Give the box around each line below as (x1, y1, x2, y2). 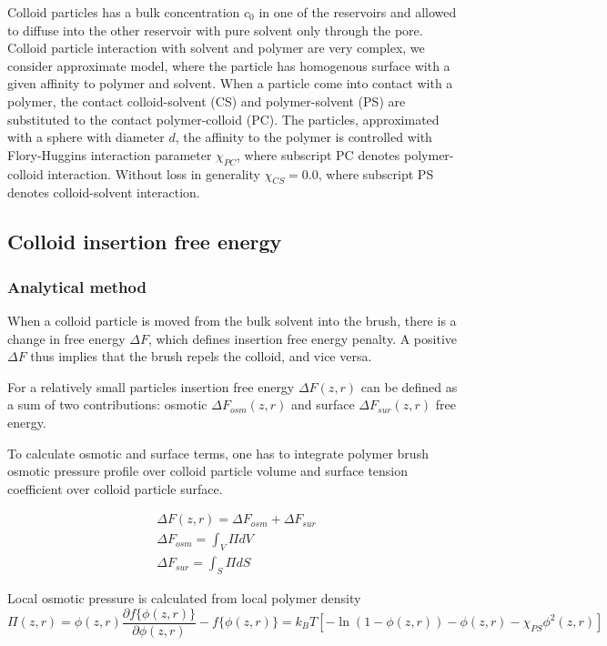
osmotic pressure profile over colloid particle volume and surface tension (7, 461, 409, 480)
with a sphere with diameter (7, 127, 165, 146)
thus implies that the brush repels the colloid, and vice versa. (30, 347, 372, 366)
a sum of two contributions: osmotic (7, 395, 207, 414)
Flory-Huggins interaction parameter (7, 145, 212, 164)
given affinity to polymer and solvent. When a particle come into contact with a (7, 74, 453, 93)
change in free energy (7, 328, 126, 348)
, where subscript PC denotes (236, 145, 400, 164)
